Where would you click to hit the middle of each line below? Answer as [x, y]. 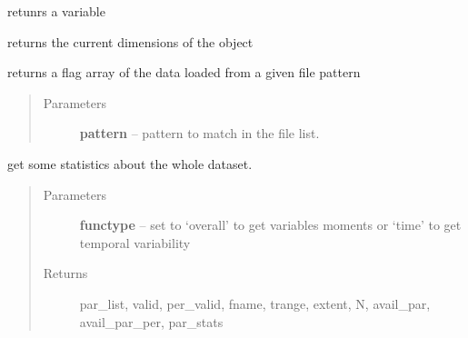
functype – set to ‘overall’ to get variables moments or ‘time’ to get [270, 225]
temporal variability [135, 242]
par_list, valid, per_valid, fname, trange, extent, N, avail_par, [255, 303]
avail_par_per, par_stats [151, 321]
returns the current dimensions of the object [130, 41]
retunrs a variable [56, 11]
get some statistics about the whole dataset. [130, 163]
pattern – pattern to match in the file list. [199, 133]
